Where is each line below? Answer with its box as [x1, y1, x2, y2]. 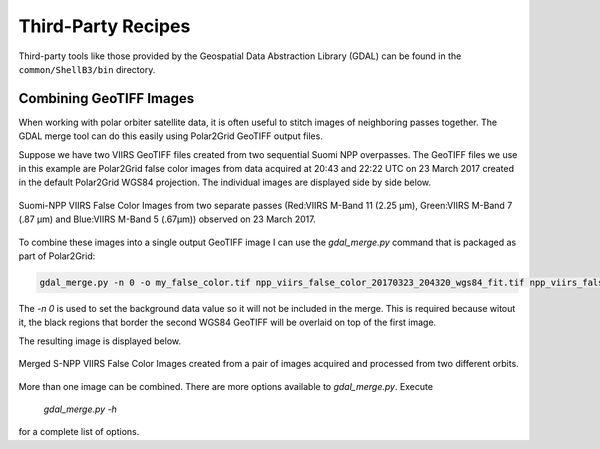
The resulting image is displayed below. [18, 335, 182, 347]
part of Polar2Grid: [18, 250, 96, 262]
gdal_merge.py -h [43, 403, 117, 415]
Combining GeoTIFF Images [18, 90, 195, 107]
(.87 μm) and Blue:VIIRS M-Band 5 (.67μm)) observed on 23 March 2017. [18, 213, 316, 225]
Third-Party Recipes [18, 15, 191, 37]
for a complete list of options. [18, 426, 140, 438]
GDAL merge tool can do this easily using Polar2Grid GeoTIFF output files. [18, 130, 324, 142]
